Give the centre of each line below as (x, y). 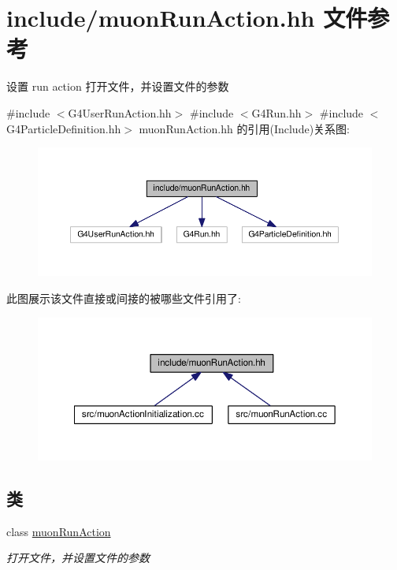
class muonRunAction (59, 531)
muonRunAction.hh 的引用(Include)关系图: (244, 128)
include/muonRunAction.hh (161, 18)
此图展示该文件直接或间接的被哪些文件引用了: (124, 298)
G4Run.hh (276, 112)
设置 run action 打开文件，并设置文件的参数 (118, 86)
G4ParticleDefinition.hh (64, 128)
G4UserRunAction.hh (120, 112)
